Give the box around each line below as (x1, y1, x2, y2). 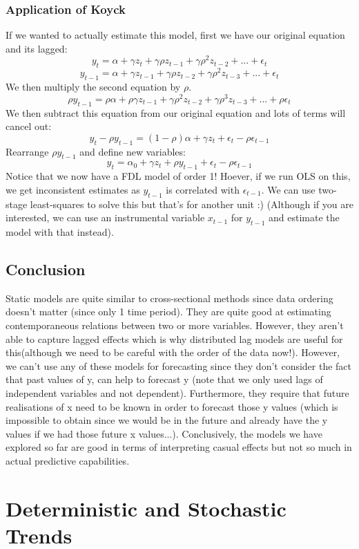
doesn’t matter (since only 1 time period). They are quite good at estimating (6, 304, 331, 319)
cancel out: (6, 119, 52, 133)
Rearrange (6, 144, 49, 158)
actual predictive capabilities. (6, 453, 130, 467)
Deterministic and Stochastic (6, 494, 287, 522)
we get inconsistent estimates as (6, 182, 140, 196)
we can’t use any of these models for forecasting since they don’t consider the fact (6, 358, 352, 373)
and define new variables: (79, 144, 186, 158)
